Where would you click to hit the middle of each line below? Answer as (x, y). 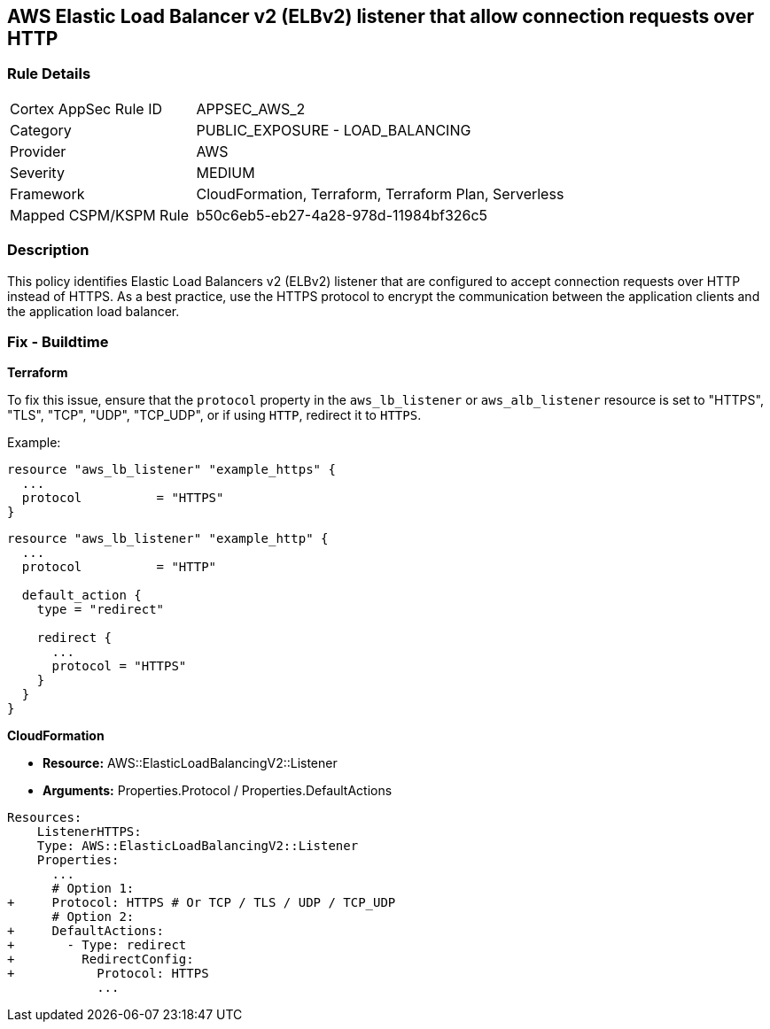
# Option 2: (93, 917)
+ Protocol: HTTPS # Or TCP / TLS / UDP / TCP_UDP (202, 903)
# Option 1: (93, 889)
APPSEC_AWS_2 (251, 108)
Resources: (45, 818)
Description (48, 250)
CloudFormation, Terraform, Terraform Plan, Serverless (380, 193)
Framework (47, 193)
